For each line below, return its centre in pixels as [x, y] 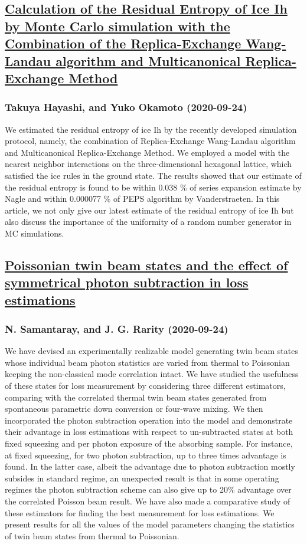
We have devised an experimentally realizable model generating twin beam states [151, 351]
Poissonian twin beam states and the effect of [146, 265]
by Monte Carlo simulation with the [117, 26]
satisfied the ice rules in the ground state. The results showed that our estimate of [153, 175]
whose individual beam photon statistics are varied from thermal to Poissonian [147, 362]
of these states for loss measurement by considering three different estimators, [145, 386]
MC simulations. [35, 233]
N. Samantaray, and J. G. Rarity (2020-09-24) [117, 328]
